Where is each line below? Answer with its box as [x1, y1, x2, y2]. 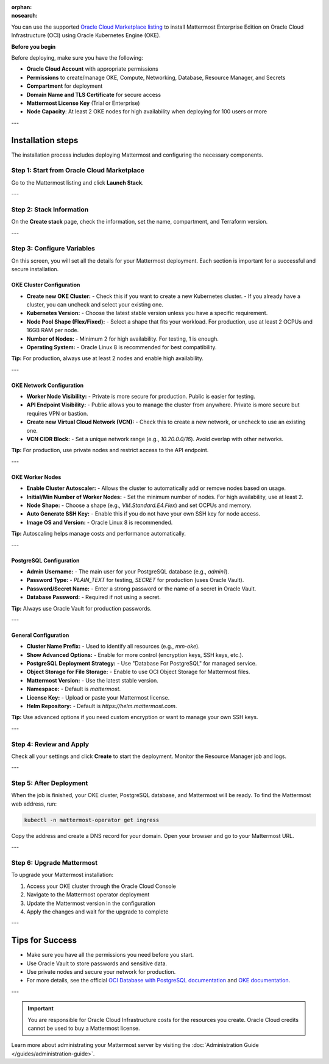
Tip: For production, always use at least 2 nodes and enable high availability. [11, 355, 204, 362]
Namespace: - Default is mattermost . [26, 686, 121, 693]
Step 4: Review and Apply [11, 740, 90, 748]
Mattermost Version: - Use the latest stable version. [26, 676, 158, 684]
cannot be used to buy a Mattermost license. [27, 1024, 140, 1032]
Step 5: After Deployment [11, 779, 88, 787]
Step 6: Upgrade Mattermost [11, 859, 97, 867]
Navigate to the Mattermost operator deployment [26, 891, 150, 898]
